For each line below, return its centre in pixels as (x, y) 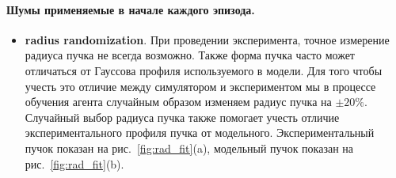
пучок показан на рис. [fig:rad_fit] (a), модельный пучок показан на (189, 148)
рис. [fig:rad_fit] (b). (74, 163)
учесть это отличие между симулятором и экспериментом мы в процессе (200, 86)
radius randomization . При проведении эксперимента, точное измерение (207, 39)
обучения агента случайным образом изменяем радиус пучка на (178, 102)
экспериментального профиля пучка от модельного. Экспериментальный (200, 133)
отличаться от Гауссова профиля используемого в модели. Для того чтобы (204, 70)
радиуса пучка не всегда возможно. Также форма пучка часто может (190, 55)
